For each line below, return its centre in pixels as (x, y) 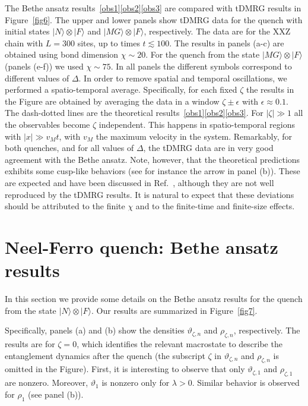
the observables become (47, 124)
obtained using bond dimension (62, 54)
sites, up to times (109, 43)
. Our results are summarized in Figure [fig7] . (174, 310)
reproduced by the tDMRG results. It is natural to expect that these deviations (150, 194)
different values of (37, 78)
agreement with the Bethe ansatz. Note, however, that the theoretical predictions (153, 159)
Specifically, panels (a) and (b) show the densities (95, 330)
